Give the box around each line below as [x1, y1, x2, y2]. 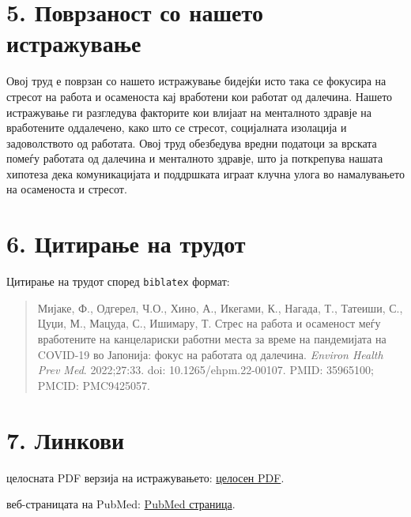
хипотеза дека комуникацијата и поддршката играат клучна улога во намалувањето [6, 165, 405, 182]
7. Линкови [6, 423, 125, 455]
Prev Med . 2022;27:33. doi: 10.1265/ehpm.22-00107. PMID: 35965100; [37, 362, 374, 378]
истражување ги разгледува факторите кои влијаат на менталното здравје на [6, 103, 371, 120]
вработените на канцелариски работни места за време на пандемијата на [37, 331, 386, 347]
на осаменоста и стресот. [6, 181, 127, 197]
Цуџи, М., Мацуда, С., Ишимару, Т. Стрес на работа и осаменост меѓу [37, 315, 381, 332]
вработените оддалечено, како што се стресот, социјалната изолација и [6, 119, 347, 136]
